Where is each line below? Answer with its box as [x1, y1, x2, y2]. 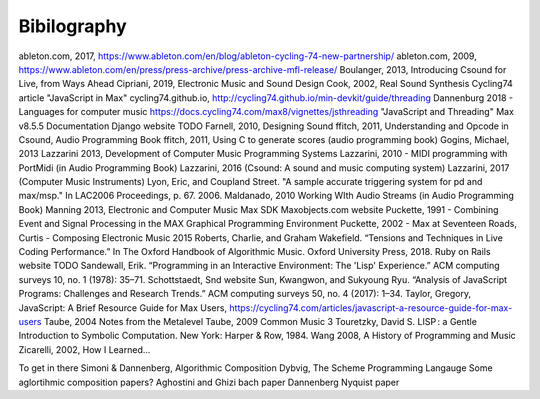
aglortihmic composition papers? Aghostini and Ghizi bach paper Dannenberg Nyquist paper [18, 376, 400, 388]
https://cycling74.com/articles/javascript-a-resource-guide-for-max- [229, 301, 513, 314]
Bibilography [18, 15, 127, 37]
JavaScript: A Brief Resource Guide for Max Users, [18, 301, 228, 314]
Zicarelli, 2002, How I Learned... [18, 343, 151, 355]
